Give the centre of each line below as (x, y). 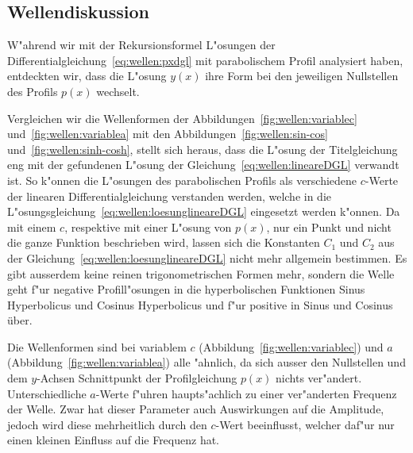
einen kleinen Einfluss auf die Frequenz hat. (114, 440)
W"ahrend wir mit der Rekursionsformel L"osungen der (141, 45)
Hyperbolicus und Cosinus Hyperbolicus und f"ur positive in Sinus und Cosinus (200, 304)
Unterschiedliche (47, 393)
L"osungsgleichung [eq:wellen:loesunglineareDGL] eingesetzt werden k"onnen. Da (204, 211)
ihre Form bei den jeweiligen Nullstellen (302, 76)
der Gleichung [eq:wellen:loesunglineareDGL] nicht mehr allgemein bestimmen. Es (207, 257)
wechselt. (118, 91)
